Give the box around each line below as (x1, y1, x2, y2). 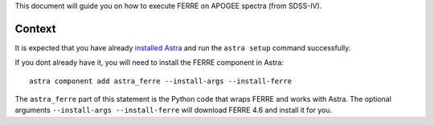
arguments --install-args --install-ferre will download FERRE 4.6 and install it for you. (14, 105, 333, 115)
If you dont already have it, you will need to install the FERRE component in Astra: (14, 58, 285, 67)
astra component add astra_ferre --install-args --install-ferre (29, 76, 293, 86)
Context (14, 22, 56, 35)
